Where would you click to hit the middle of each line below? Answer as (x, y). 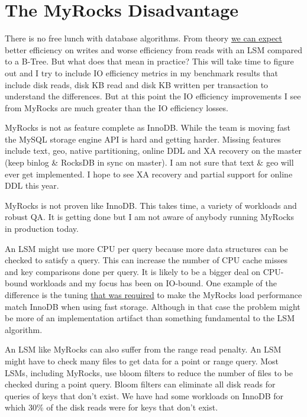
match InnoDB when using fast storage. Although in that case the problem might (153, 306)
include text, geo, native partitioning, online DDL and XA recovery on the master (153, 151)
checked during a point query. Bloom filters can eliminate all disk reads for (140, 384)
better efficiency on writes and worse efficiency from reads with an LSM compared (154, 49)
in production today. (42, 229)
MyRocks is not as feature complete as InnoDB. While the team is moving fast (148, 127)
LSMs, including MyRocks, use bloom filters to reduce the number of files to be (149, 372)
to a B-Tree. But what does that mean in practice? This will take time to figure (149, 61)
